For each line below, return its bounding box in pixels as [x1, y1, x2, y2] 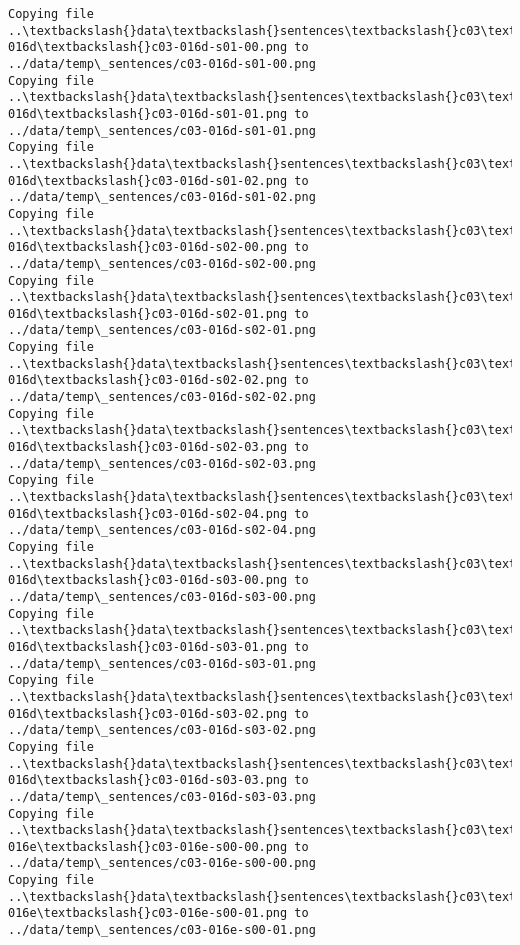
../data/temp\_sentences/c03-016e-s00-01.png [8, 923, 316, 938]
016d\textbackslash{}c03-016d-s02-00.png [8, 240, 288, 255]
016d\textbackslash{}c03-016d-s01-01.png [8, 106, 288, 121]
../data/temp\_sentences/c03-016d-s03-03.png [8, 789, 316, 804]
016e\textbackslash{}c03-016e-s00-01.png [8, 906, 288, 921]
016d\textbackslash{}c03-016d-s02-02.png [8, 373, 288, 388]
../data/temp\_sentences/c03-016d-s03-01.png [8, 656, 316, 671]
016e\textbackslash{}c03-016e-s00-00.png [8, 839, 288, 854]
